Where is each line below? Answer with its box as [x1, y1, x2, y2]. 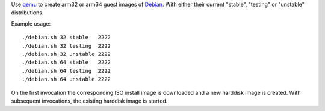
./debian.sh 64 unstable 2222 [22, 76, 111, 83]
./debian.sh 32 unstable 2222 [22, 51, 111, 57]
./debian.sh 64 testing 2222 [22, 67, 111, 74]
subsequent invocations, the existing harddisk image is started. [11, 97, 168, 104]
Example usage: [11, 20, 51, 27]
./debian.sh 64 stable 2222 [22, 59, 111, 66]
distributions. [11, 9, 44, 16]
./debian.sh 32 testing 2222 [22, 42, 111, 49]
